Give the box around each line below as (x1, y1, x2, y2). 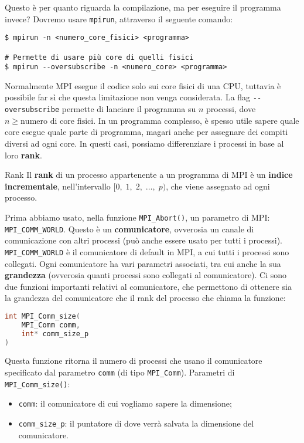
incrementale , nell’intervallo (5, 180, 111, 192)
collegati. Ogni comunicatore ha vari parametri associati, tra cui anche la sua (5, 257, 281, 269)
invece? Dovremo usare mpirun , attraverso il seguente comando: (5, 12, 233, 25)
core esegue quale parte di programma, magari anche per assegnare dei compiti (5, 126, 288, 138)
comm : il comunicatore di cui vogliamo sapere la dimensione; (18, 397, 232, 410)
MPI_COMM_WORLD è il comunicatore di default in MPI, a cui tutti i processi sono (5, 245, 289, 258)
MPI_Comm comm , (21, 320, 80, 329)
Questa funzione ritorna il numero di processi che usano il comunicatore (5, 354, 262, 367)
